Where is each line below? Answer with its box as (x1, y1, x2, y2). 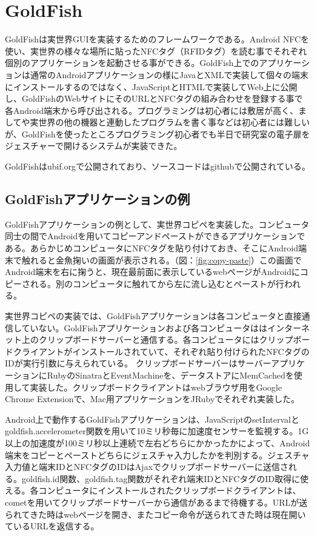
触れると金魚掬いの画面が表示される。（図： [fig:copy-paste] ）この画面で (21, 253, 302, 266)
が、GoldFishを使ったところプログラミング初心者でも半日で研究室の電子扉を (5, 127, 310, 140)
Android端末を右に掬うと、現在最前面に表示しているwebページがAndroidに (5, 265, 300, 278)
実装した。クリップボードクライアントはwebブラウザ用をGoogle (30, 380, 282, 393)
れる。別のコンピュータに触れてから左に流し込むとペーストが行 (30, 277, 284, 290)
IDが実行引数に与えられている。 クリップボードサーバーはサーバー (5, 357, 271, 369)
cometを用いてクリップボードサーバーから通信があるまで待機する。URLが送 (5, 495, 308, 508)
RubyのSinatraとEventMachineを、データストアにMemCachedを (47, 368, 294, 381)
